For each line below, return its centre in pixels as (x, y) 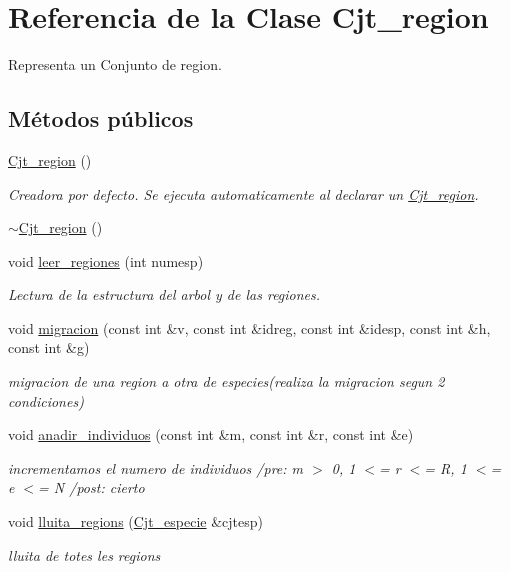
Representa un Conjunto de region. (115, 64)
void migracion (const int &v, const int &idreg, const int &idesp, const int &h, (249, 327)
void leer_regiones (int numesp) (106, 260)
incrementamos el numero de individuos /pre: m (156, 467)
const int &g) (49, 347)
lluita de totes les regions (84, 554)
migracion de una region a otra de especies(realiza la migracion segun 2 (226, 381)
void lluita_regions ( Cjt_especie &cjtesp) (136, 521)
